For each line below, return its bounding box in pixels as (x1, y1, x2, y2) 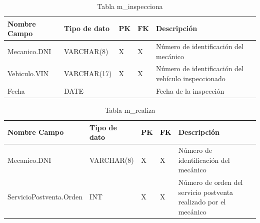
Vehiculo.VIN (7, 68, 49, 79)
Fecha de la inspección (155, 85, 224, 96)
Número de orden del (178, 177, 243, 187)
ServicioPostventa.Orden (7, 191, 83, 202)
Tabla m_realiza (104, 105, 155, 115)
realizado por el (178, 196, 226, 207)
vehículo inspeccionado (155, 73, 225, 84)
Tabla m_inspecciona (97, 1, 163, 11)
